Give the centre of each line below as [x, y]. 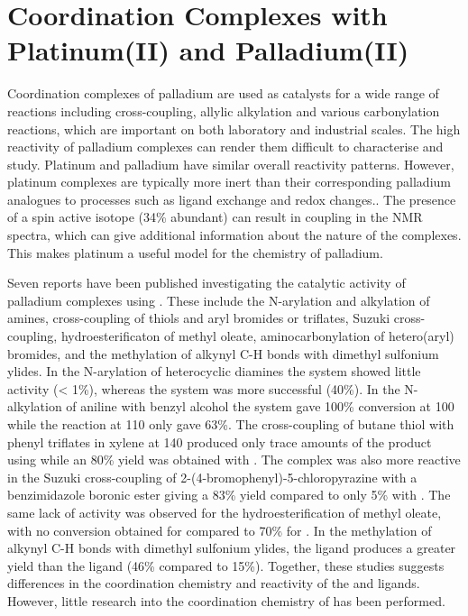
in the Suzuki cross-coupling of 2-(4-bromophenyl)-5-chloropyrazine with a [212, 477]
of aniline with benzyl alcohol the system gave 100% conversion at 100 [260, 406]
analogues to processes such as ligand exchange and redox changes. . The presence [232, 199]
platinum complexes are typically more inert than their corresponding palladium [229, 182]
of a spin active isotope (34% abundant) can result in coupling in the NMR [215, 217]
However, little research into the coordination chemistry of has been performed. [226, 600]
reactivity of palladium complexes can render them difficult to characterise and [225, 147]
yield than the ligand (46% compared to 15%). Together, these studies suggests [226, 565]
